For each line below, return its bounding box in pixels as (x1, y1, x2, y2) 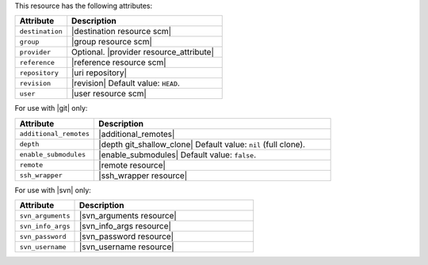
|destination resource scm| (71, 26, 172, 37)
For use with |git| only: (14, 104, 88, 113)
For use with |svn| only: (14, 185, 91, 195)
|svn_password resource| (78, 231, 174, 242)
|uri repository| (71, 67, 127, 78)
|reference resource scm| (71, 57, 166, 68)
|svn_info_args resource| (78, 221, 172, 232)
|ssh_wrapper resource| (98, 170, 188, 181)
